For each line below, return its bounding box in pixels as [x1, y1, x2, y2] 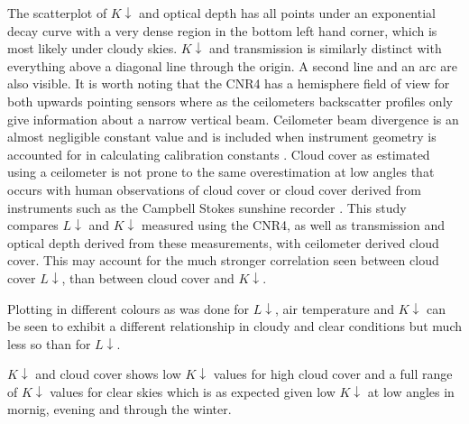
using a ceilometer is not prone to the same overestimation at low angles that [7, 162, 435, 181]
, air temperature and [275, 299, 395, 318]
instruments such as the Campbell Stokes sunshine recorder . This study [7, 198, 407, 217]
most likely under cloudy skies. [7, 39, 178, 58]
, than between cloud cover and [61, 268, 234, 287]
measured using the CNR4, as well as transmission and [142, 216, 446, 235]
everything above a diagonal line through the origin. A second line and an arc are [7, 56, 457, 75]
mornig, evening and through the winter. [7, 400, 232, 419]
